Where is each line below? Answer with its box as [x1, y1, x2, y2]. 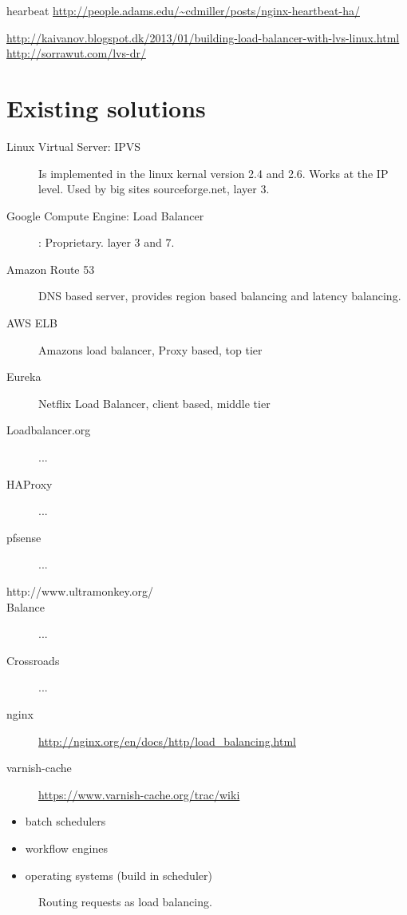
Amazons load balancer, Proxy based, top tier [38, 341, 263, 358]
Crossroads [6, 652, 60, 668]
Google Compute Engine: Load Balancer [6, 207, 204, 224]
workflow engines [25, 839, 108, 856]
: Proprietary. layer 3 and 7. [38, 234, 175, 251]
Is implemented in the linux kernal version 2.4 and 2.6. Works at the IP [38, 164, 389, 181]
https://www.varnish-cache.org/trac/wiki [38, 786, 240, 802]
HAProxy [6, 475, 53, 492]
